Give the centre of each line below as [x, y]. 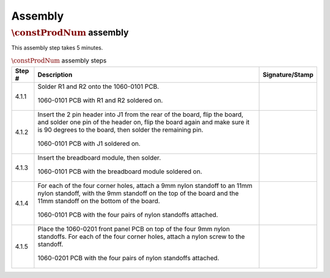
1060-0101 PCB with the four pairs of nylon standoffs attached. [128, 214]
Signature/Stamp [288, 75]
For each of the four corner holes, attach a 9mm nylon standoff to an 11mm [145, 186]
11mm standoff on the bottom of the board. [99, 201]
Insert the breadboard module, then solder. [99, 157]
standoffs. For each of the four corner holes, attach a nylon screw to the [141, 236]
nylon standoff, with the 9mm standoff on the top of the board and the [138, 193]
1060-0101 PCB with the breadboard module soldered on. [120, 171]
